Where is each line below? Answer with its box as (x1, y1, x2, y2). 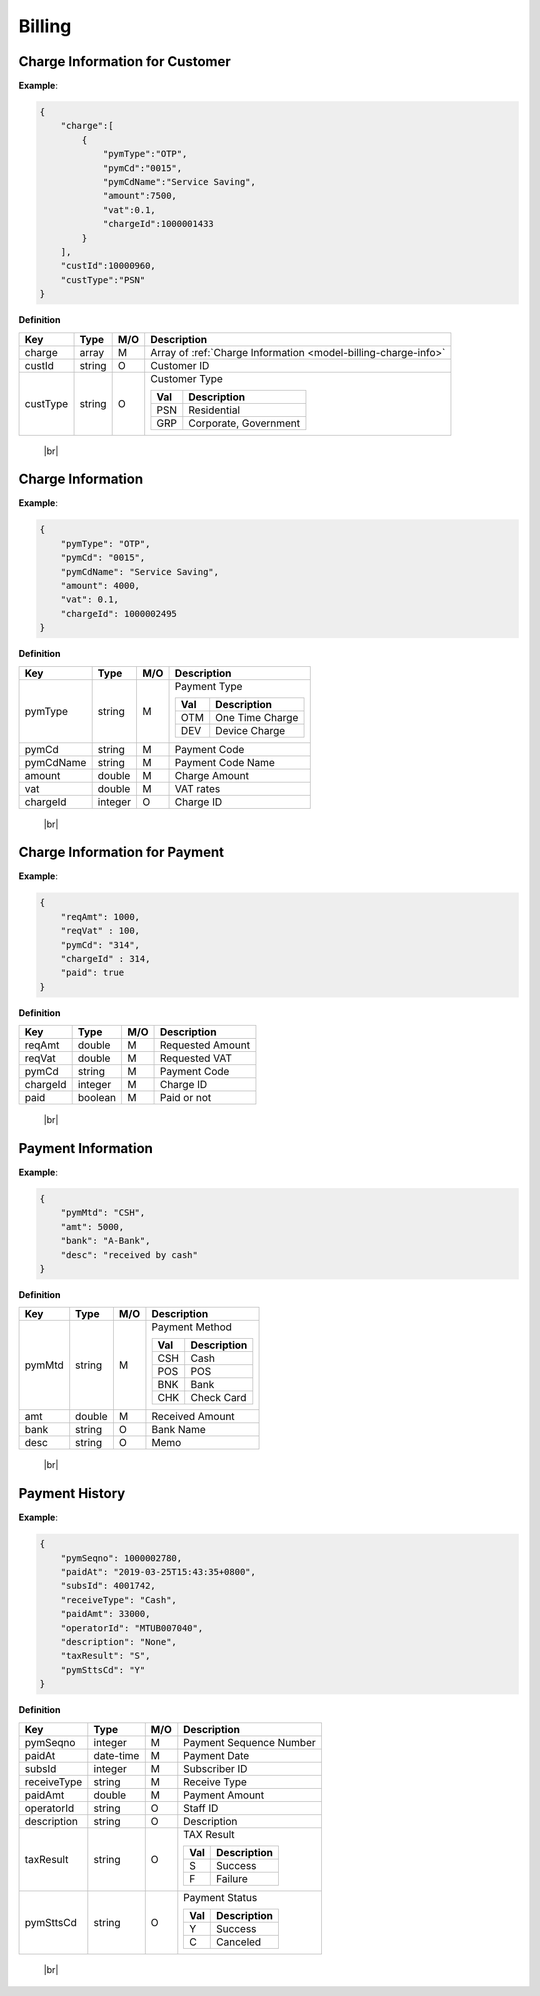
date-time (93, 1748, 140, 1762)
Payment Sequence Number (183, 1735, 317, 1749)
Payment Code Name (174, 755, 275, 769)
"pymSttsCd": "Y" (60, 1664, 146, 1675)
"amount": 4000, (60, 580, 140, 591)
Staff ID (183, 1801, 219, 1815)
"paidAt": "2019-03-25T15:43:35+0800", (60, 1566, 257, 1577)
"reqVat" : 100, (60, 925, 140, 937)
